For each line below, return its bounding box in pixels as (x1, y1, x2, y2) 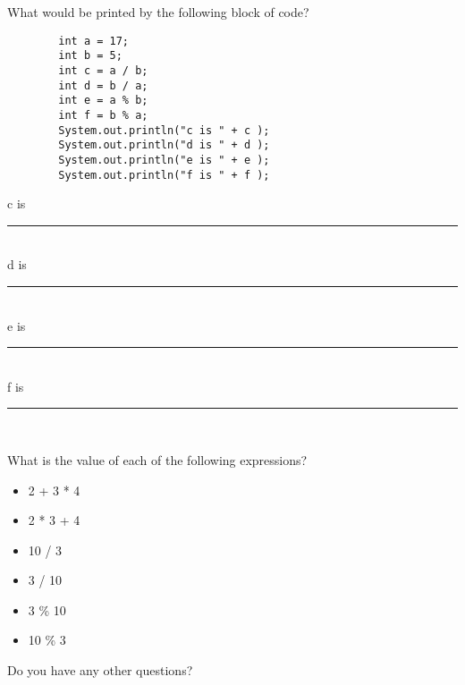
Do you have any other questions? (7, 661, 193, 680)
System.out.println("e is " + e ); (58, 153, 270, 166)
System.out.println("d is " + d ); (58, 139, 270, 152)
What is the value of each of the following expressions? (7, 450, 308, 469)
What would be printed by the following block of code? (7, 3, 309, 21)
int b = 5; (58, 49, 123, 63)
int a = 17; (58, 34, 130, 47)
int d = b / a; (58, 79, 148, 92)
